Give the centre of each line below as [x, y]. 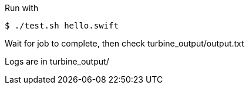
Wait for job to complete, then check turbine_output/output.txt [124, 43]
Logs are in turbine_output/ [57, 61]
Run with [22, 8]
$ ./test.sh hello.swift [62, 26]
